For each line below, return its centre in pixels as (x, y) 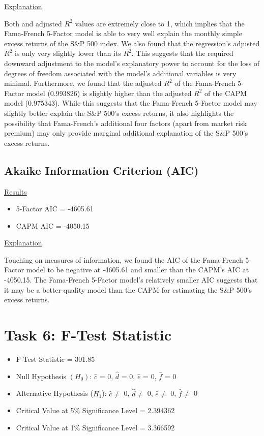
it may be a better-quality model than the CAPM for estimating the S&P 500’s (128, 289)
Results (16, 191)
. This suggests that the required (182, 53)
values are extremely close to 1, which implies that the (160, 23)
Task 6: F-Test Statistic (88, 335)
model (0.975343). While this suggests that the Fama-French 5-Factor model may (131, 103)
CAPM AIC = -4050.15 (53, 225)
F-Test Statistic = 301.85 (55, 359)
